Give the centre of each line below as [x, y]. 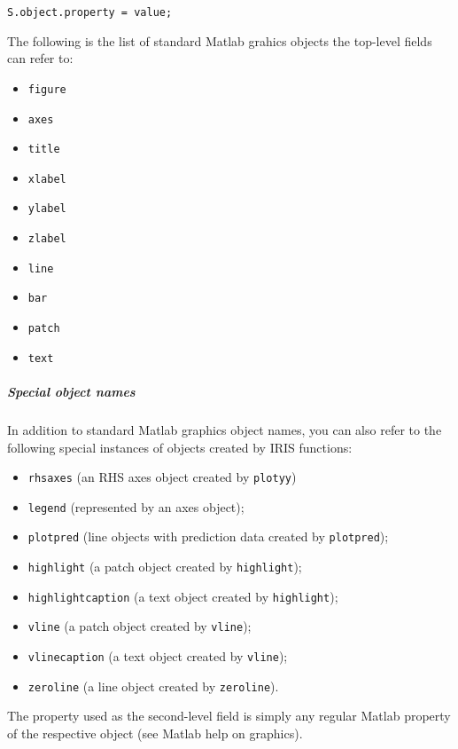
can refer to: [40, 58]
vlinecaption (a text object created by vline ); [158, 656]
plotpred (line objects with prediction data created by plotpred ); [208, 536]
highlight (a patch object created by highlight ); [165, 567]
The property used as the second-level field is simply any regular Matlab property [229, 716]
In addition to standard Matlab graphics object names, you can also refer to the [225, 429]
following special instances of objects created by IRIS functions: [180, 447]
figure [47, 89]
